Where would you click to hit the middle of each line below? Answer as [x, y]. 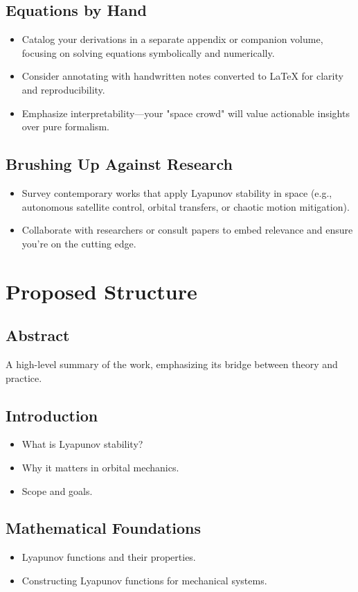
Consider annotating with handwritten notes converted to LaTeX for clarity [182, 76]
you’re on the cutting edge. [79, 243]
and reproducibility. [63, 89]
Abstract [38, 335]
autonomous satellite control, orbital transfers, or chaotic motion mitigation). [186, 206]
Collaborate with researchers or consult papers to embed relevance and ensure [187, 230]
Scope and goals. [57, 490]
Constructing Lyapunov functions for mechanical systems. [144, 580]
